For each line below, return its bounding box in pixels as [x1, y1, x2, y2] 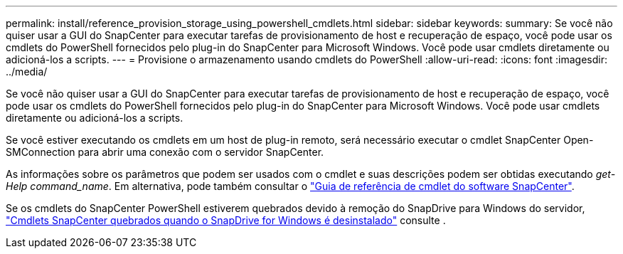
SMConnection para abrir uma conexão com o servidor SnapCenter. [6, 146, 324, 158]
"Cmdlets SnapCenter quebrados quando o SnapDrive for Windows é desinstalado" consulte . [6, 214, 446, 226]
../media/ [6, 65, 48, 78]
